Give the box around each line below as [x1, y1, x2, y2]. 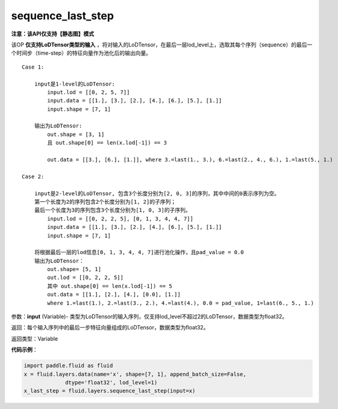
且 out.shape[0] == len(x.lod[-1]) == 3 [47, 139, 167, 146]
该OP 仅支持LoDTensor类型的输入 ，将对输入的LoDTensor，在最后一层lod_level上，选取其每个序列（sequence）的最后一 [11, 41, 313, 48]
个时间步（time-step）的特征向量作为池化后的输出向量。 [11, 49, 152, 57]
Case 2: [22, 173, 45, 180]
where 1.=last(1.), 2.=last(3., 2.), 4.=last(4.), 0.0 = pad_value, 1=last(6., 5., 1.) [47, 299, 315, 307]
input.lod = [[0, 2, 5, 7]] [47, 89, 130, 96]
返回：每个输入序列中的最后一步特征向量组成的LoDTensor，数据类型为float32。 [11, 324, 209, 331]
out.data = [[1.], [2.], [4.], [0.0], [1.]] [47, 291, 181, 298]
